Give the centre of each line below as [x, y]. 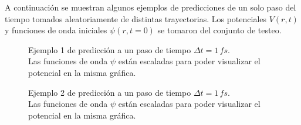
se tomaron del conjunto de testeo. [219, 30]
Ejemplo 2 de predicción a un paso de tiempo [110, 92]
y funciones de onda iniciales [56, 30]
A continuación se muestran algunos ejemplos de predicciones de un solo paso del [150, 7]
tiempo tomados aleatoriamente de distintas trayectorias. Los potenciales [136, 18]
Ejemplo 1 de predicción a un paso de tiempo [110, 49]
